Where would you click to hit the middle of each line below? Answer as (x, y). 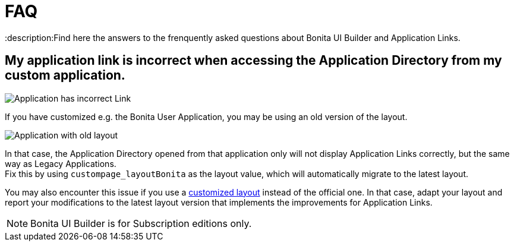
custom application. (65, 75)
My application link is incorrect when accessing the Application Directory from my (253, 61)
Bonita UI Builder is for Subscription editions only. (141, 223)
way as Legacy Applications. (61, 163)
